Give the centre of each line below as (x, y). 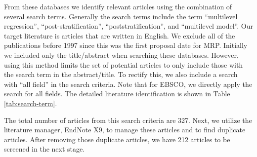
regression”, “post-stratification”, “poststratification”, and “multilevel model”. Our (128, 26)
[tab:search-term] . (31, 103)
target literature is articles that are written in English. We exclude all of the (120, 35)
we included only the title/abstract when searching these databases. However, (121, 55)
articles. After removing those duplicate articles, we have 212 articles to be (117, 139)
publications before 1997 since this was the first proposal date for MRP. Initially (126, 45)
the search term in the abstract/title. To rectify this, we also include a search (121, 74)
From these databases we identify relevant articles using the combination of (118, 6)
